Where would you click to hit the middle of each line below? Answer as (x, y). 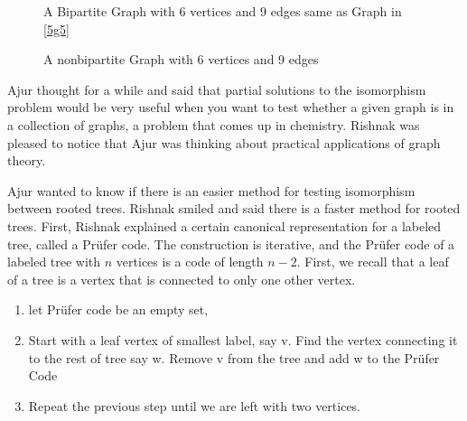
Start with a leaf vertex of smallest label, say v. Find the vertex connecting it (243, 339)
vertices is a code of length (190, 262)
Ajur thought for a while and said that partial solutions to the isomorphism (217, 89)
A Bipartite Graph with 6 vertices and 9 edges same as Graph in (223, 11)
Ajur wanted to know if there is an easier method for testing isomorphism (211, 190)
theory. (27, 160)
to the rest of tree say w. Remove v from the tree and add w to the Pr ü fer (234, 357)
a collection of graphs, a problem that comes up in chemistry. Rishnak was (214, 124)
